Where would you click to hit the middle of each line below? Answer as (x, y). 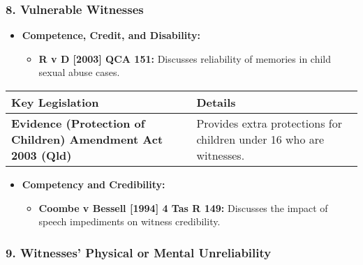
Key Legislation (55, 102)
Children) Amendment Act (87, 139)
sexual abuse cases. (79, 72)
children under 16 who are (260, 139)
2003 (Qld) (42, 155)
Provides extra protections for (269, 123)
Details (216, 102)
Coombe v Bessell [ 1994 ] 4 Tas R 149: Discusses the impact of (183, 207)
